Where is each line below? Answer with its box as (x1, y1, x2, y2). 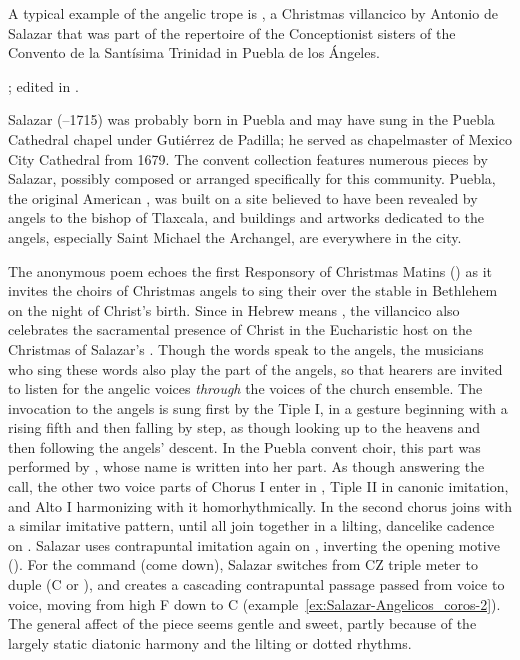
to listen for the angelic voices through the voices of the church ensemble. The (8, 378, 483, 399)
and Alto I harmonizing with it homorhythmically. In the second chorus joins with (8, 495, 512, 516)
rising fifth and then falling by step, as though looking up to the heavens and (8, 417, 481, 438)
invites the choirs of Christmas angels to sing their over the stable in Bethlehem (8, 280, 498, 301)
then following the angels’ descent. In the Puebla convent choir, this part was (8, 436, 481, 457)
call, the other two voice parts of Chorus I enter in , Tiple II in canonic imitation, (8, 476, 509, 497)
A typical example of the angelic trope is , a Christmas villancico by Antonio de (8, 3, 498, 23)
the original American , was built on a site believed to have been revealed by (8, 187, 478, 208)
